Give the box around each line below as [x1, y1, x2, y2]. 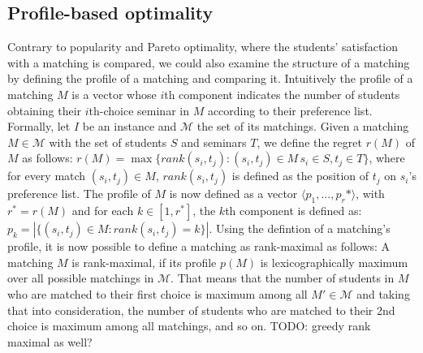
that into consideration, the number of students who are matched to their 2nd [7, 301, 395, 318]
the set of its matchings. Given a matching [196, 118, 409, 135]
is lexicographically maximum [260, 253, 408, 270]
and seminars [181, 133, 247, 150]
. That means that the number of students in [170, 269, 395, 286]
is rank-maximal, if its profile [71, 253, 217, 270]
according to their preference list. [207, 101, 373, 118]
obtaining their [7, 101, 82, 118]
